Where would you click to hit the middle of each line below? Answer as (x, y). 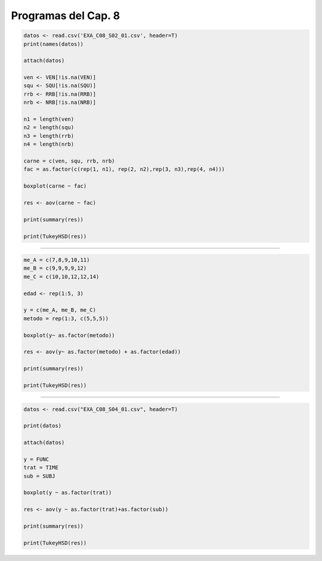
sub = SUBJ (39, 476)
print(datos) (43, 426)
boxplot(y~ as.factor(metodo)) (69, 335)
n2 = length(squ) (49, 128)
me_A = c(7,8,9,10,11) (57, 260)
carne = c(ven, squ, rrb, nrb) (69, 161)
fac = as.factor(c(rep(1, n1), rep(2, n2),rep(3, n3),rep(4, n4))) (124, 169)
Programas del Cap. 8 (66, 16)
